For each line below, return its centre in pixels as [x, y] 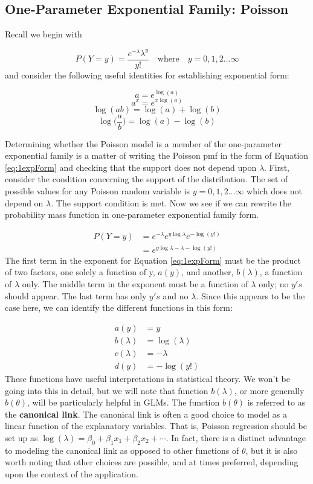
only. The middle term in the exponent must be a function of [135, 284]
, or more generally [269, 390]
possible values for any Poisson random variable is [98, 191]
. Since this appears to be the [250, 295]
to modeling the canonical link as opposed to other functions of [122, 450]
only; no [274, 284]
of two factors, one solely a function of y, [80, 272]
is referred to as [276, 402]
